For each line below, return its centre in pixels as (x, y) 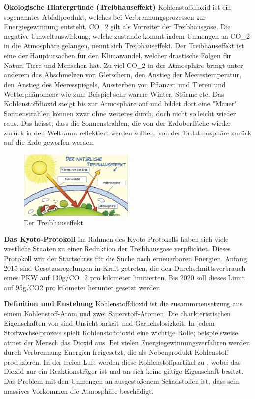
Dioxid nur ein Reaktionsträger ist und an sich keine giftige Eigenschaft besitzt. (124, 371)
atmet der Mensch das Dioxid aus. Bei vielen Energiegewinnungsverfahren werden (127, 342)
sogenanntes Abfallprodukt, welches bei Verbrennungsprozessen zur (105, 17)
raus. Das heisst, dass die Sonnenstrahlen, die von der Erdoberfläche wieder (118, 123)
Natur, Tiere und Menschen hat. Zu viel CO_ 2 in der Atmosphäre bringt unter (124, 65)
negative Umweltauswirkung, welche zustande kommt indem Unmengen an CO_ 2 (127, 36)
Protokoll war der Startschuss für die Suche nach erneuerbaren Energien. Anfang (126, 258)
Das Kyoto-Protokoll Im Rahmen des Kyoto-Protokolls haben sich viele (116, 239)
